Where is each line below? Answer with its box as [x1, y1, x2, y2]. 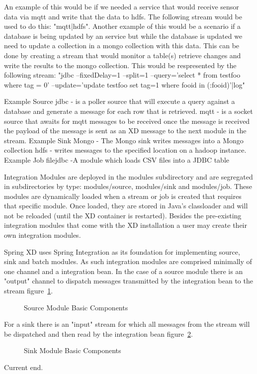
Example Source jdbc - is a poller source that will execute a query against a [4, 96, 235, 106]
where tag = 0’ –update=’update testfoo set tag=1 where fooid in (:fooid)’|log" [4, 79, 245, 90]
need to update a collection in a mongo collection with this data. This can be [4, 40, 240, 51]
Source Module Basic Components [24, 302, 128, 312]
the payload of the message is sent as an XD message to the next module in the [4, 125, 247, 136]
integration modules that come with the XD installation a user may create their [4, 220, 248, 230]
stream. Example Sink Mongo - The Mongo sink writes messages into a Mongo [4, 135, 244, 145]
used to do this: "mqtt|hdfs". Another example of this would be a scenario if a [4, 21, 241, 31]
